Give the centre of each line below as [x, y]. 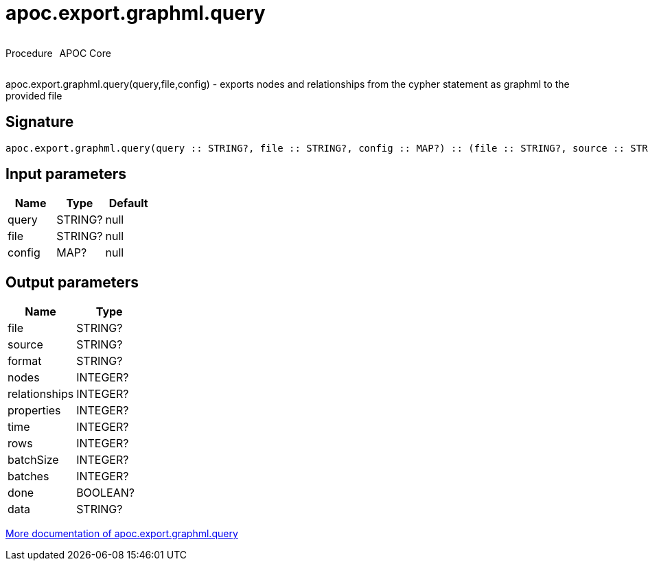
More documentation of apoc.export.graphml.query [122, 534]
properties [34, 411]
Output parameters [72, 282]
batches [28, 476]
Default [128, 203]
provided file [34, 95]
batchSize [33, 460]
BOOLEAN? [105, 493]
